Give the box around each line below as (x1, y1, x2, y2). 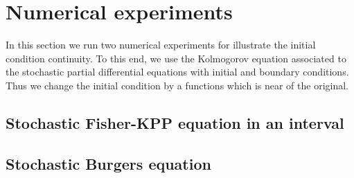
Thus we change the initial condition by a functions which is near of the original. (6, 78, 348, 92)
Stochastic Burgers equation (6, 152, 211, 174)
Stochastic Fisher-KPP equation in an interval (6, 112, 344, 133)
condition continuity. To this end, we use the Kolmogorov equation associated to (6, 51, 346, 65)
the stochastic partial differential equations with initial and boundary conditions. (6, 64, 349, 79)
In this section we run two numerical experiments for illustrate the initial (6, 37, 316, 52)
